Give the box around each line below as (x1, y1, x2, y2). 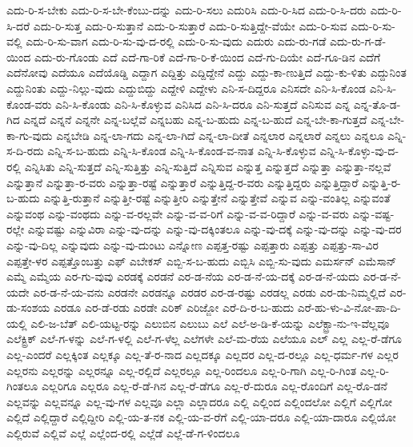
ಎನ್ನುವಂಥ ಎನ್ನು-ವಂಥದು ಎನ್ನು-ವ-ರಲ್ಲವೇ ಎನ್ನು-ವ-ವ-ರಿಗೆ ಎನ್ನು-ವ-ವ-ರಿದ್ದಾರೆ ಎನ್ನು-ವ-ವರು (6, 205, 349, 222)
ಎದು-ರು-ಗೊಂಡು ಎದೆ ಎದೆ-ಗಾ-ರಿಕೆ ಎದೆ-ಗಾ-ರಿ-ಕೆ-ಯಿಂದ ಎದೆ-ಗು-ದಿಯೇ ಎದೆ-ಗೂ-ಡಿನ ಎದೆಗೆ (34, 48, 381, 65)
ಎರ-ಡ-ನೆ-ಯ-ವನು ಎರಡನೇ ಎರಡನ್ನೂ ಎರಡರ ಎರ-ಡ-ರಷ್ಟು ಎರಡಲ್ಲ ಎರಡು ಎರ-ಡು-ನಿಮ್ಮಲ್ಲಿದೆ (33, 283, 386, 300)
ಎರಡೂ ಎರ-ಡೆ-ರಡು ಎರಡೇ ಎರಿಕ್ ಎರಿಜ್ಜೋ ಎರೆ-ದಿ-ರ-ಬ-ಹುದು (53, 299, 295, 316)
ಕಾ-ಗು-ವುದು (6, 126, 53, 143)
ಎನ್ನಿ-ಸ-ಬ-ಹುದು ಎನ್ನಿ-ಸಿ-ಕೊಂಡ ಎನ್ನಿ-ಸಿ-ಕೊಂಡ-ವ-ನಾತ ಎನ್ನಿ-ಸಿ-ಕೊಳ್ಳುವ (47, 142, 316, 159)
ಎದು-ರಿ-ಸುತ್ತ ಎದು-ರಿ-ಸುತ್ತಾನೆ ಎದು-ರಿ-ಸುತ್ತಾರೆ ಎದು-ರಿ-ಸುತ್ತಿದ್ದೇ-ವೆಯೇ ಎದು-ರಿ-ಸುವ (33, 17, 347, 34)
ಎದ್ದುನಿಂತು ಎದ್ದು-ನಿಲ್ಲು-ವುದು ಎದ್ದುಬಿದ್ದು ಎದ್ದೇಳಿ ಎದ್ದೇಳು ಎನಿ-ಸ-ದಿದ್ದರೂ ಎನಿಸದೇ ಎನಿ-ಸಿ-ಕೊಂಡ (6, 79, 367, 96)
